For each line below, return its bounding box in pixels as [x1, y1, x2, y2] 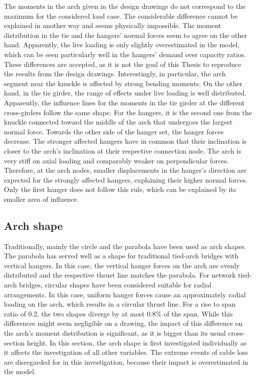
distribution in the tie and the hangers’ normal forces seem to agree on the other [4, 30, 248, 40]
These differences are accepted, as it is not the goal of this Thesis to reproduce [4, 59, 241, 69]
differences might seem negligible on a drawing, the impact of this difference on [4, 318, 243, 328]
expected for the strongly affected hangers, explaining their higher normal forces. [4, 174, 248, 185]
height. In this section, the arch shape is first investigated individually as [27, 337, 247, 347]
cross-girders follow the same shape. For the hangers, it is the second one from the [4, 107, 252, 117]
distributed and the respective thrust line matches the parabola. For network [4, 270, 236, 280]
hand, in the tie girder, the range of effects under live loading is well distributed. [4, 88, 247, 98]
